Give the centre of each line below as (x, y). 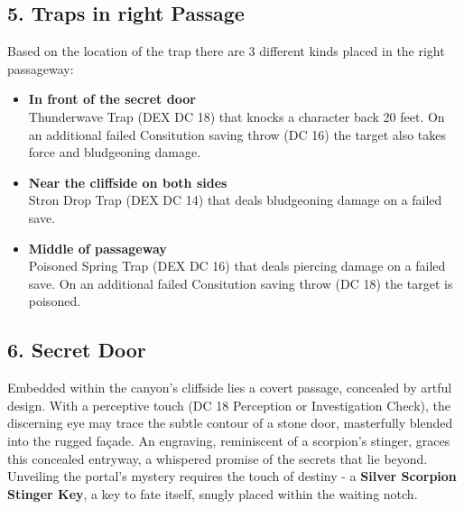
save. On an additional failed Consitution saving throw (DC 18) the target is (241, 283)
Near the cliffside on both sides (128, 182)
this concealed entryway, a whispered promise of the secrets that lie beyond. (218, 458)
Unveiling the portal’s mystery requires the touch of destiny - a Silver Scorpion (232, 476)
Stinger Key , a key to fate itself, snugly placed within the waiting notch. (213, 493)
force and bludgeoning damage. (115, 152)
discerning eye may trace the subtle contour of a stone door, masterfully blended (230, 423)
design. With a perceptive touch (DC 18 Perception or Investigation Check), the (229, 405)
